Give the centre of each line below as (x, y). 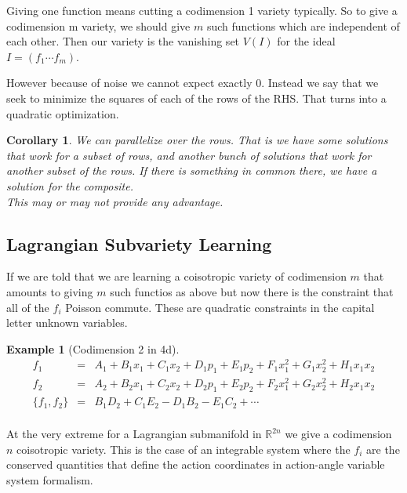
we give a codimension (338, 434)
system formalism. (50, 479)
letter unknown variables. (67, 323)
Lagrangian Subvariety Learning (139, 243)
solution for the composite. (70, 185)
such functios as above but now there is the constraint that (252, 291)
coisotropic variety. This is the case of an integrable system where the (184, 449)
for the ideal (306, 41)
